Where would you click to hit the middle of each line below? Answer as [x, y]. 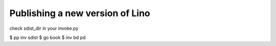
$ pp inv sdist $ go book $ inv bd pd [48, 37]
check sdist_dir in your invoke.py [44, 28]
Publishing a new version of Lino [80, 13]
